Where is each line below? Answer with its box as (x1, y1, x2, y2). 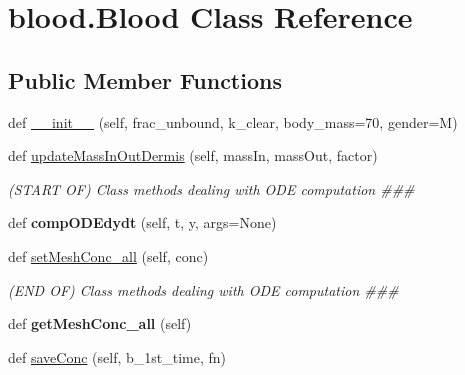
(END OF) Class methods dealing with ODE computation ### (8, 279, 399, 300)
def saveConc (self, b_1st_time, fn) (8, 346, 227, 367)
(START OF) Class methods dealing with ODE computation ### (8, 178, 415, 199)
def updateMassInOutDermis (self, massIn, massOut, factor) (8, 145, 378, 166)
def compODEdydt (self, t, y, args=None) (8, 212, 277, 233)
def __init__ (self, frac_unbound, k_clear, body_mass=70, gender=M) (8, 111, 458, 132)
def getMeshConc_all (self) (8, 313, 192, 334)
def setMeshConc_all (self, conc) (8, 245, 209, 266)
